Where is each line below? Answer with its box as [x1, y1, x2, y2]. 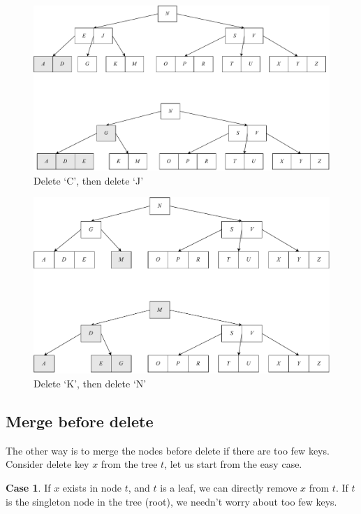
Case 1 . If [6, 480, 51, 494]
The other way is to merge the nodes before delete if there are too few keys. [6, 443, 330, 457]
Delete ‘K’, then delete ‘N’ [34, 376, 147, 390]
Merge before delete [6, 410, 154, 431]
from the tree [101, 457, 158, 471]
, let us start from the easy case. [164, 457, 302, 471]
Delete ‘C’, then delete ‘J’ [34, 173, 144, 187]
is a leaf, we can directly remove [160, 480, 297, 494]
